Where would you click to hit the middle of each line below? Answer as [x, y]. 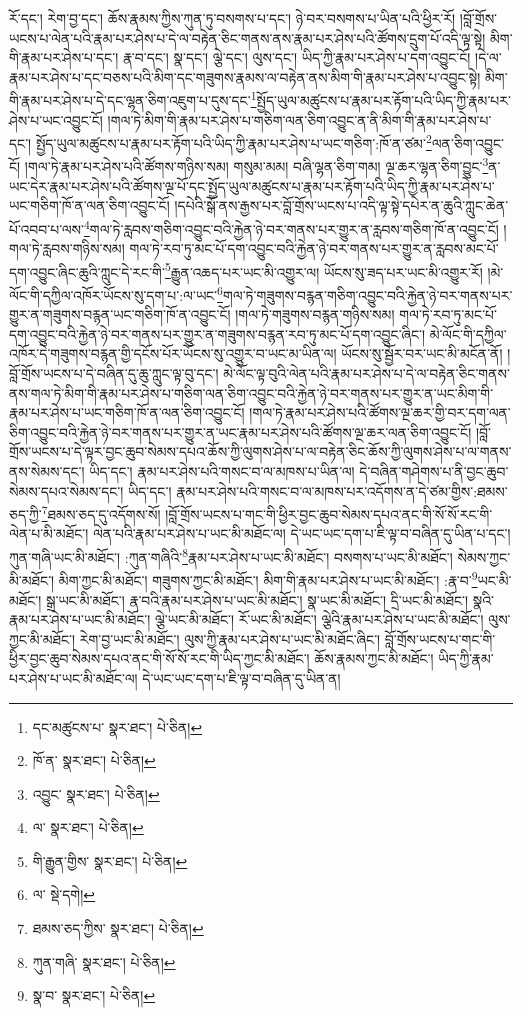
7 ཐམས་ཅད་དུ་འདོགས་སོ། [101, 512]
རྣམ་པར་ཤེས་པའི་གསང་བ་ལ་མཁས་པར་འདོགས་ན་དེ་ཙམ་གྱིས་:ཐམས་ [342, 490]
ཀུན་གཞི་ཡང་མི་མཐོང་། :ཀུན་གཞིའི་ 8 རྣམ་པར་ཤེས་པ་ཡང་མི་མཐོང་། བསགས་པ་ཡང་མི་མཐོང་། [231, 555]
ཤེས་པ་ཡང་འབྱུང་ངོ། [56, 119]
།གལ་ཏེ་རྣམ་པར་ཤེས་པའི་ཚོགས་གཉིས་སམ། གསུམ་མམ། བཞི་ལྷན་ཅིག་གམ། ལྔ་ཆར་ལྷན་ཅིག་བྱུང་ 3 [256, 165]
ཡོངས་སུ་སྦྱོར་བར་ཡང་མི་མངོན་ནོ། [422, 353]
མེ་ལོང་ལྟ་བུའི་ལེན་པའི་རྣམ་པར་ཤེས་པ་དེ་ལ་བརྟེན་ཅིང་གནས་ [366, 373]
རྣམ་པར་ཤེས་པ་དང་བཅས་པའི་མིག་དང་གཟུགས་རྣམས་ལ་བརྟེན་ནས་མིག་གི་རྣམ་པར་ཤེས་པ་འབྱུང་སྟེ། [245, 76]
